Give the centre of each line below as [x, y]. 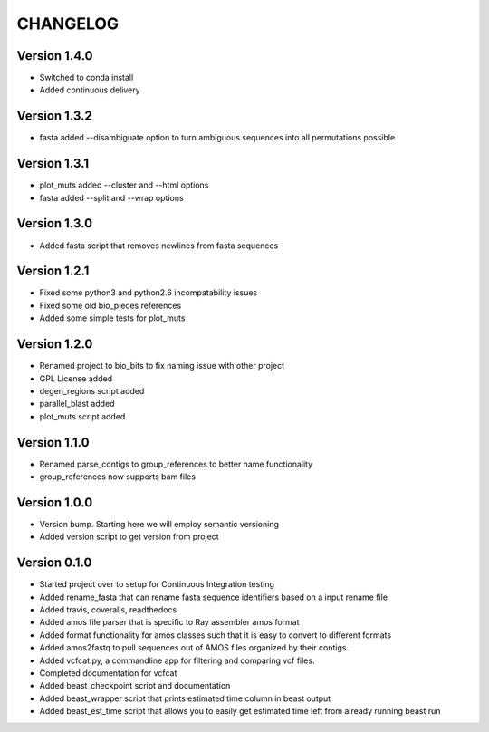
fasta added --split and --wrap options [112, 197]
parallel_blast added [77, 404]
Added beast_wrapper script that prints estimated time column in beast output [185, 698]
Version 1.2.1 [53, 271]
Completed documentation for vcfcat [108, 673]
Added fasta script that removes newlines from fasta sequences [159, 246]
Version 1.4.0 [55, 56]
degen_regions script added [92, 390]
